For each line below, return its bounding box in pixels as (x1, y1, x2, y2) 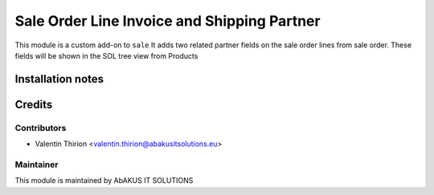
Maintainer (14, 159, 59, 170)
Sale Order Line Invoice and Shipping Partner (14, 12, 321, 30)
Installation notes (14, 72, 104, 86)
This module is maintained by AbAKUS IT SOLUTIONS (14, 176, 194, 185)
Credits (14, 97, 53, 112)
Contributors (14, 122, 67, 133)
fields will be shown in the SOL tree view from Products (14, 51, 199, 60)
